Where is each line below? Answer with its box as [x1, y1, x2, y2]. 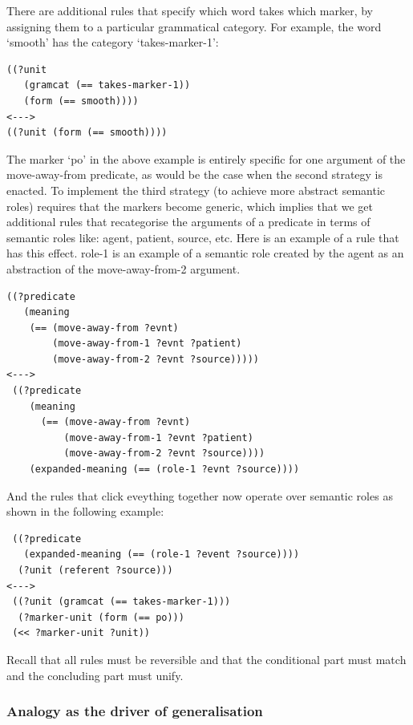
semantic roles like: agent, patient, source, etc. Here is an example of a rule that [6, 229, 399, 245]
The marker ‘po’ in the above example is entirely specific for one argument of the [6, 150, 406, 167]
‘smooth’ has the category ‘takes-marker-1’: [6, 34, 219, 51]
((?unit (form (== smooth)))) [6, 127, 168, 139]
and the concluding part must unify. [6, 666, 184, 683]
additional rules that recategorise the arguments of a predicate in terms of [6, 213, 370, 230]
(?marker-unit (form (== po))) [18, 611, 184, 623]
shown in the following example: [6, 503, 164, 520]
